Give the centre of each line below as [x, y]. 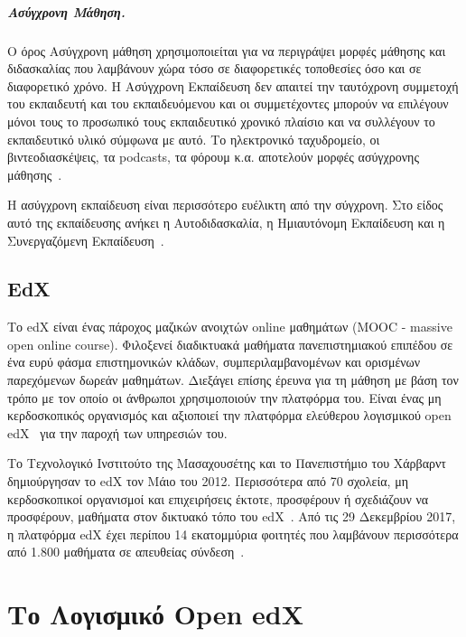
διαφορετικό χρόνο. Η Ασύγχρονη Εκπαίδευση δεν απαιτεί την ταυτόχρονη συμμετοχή [233, 85]
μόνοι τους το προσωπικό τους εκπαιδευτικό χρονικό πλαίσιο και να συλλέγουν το [221, 121]
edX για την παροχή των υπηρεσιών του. [117, 432]
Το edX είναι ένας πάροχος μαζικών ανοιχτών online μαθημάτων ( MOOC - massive [230, 327]
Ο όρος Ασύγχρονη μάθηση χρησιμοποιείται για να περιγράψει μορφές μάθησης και [227, 50]
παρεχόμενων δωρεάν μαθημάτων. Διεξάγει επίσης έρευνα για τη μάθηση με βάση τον [233, 380]
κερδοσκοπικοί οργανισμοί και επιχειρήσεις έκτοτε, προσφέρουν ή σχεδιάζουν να [218, 498]
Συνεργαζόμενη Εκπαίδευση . [86, 240]
